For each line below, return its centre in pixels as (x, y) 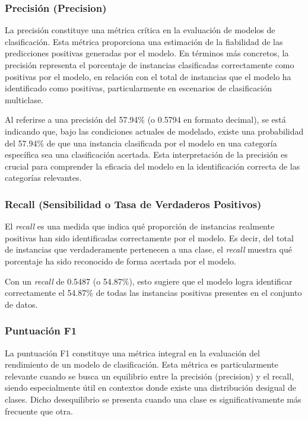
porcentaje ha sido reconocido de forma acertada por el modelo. (120, 261)
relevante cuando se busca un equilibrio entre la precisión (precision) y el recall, (150, 376)
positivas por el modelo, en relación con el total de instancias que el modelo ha (148, 76)
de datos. (21, 304)
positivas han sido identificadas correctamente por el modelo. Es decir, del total (149, 237)
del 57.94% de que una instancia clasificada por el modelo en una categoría (141, 143)
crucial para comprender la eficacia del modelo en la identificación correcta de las (153, 166)
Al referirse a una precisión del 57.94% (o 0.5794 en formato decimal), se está (145, 119)
